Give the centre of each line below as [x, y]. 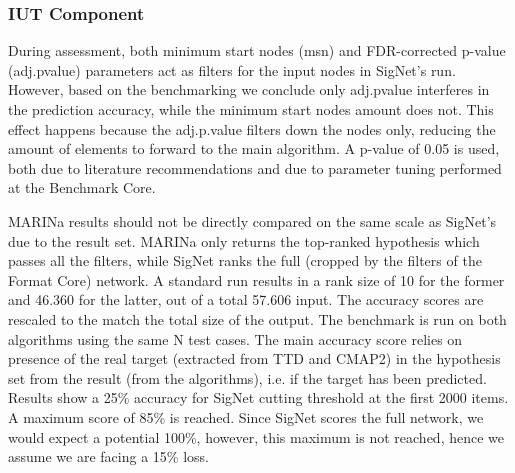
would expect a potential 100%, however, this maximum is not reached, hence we [256, 436]
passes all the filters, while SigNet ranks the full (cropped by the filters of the [245, 260]
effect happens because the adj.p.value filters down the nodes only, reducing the [252, 128]
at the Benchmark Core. [82, 187]
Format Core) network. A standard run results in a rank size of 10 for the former [256, 279]
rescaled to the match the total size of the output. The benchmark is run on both [257, 318]
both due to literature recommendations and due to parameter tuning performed [255, 167]
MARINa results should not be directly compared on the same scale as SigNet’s [252, 220]
